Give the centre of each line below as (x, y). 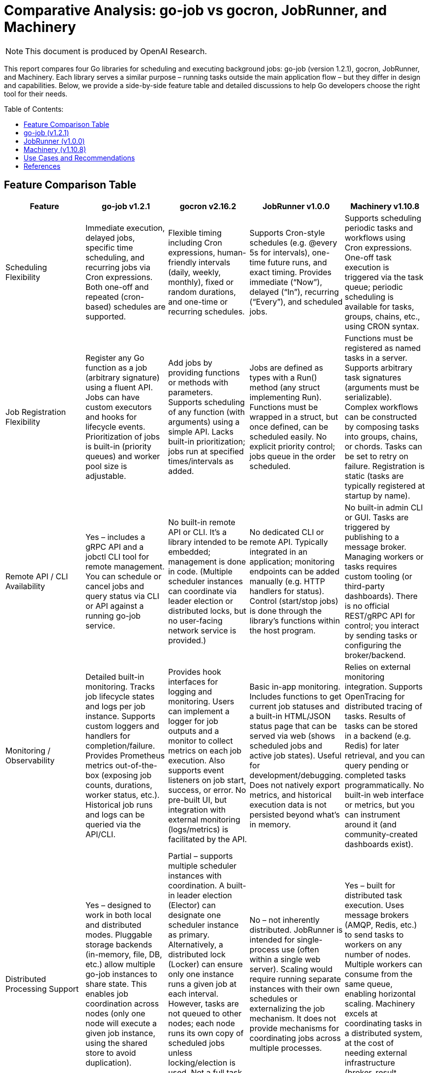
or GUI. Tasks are (377, 517)
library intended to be (208, 542)
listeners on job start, (207, 780)
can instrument (372, 814)
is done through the (286, 611)
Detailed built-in (115, 677)
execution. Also (197, 760)
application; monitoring (292, 561)
